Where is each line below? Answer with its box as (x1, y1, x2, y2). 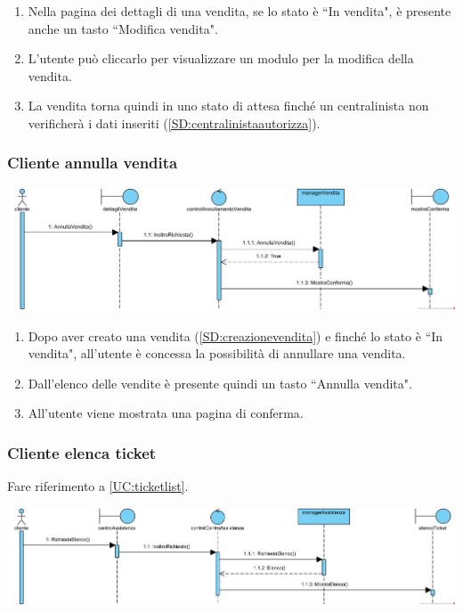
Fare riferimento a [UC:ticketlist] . (7, 477, 189, 495)
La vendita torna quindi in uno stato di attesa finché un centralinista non (28, 96, 429, 115)
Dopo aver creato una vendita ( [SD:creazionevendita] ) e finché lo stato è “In (28, 326, 443, 345)
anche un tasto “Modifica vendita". (28, 19, 218, 37)
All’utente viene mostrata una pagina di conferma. (28, 404, 304, 422)
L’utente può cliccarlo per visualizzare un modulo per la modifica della (28, 49, 414, 68)
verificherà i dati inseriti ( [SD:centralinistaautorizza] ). (28, 113, 321, 132)
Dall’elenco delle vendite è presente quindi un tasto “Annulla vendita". (28, 373, 412, 392)
